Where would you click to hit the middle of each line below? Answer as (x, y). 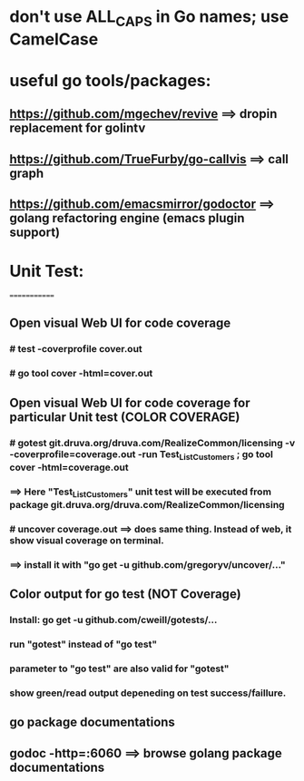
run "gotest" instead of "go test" (83, 644)
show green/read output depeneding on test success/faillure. (148, 693)
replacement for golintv (78, 128)
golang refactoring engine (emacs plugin (127, 218)
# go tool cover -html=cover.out (81, 374)
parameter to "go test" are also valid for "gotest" (119, 669)
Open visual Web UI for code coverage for (130, 402)
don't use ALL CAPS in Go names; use (149, 18)
